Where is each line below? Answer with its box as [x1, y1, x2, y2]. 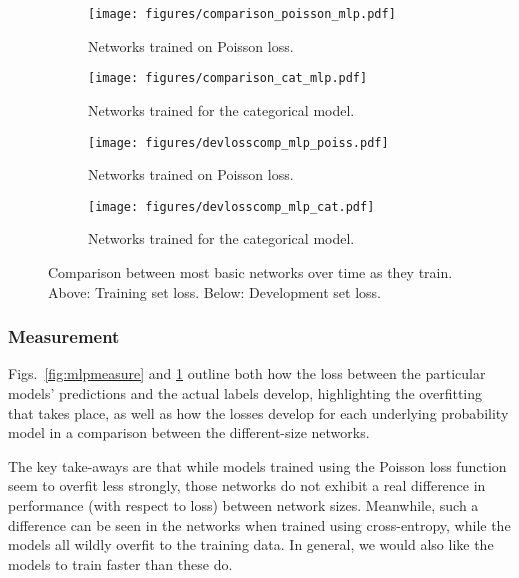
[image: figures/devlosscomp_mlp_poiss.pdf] [88, 135, 389, 150]
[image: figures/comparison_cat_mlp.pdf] [88, 71, 368, 86]
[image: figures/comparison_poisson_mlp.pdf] [88, 7, 396, 21]
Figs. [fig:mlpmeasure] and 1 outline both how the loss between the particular [8, 363, 486, 384]
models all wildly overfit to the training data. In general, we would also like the [8, 534, 494, 555]
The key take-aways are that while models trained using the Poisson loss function [8, 455, 507, 476]
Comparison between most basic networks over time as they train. [48, 262, 453, 282]
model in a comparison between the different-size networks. [8, 422, 370, 443]
